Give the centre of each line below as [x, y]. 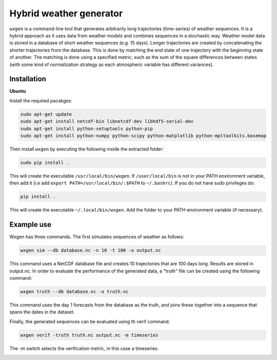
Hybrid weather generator [66, 13]
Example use [31, 225]
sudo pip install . [45, 162]
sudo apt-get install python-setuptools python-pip [87, 129]
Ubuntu [18, 91]
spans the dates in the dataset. [42, 312]
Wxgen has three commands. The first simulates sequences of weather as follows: [97, 237]
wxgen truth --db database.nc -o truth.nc [74, 291]
